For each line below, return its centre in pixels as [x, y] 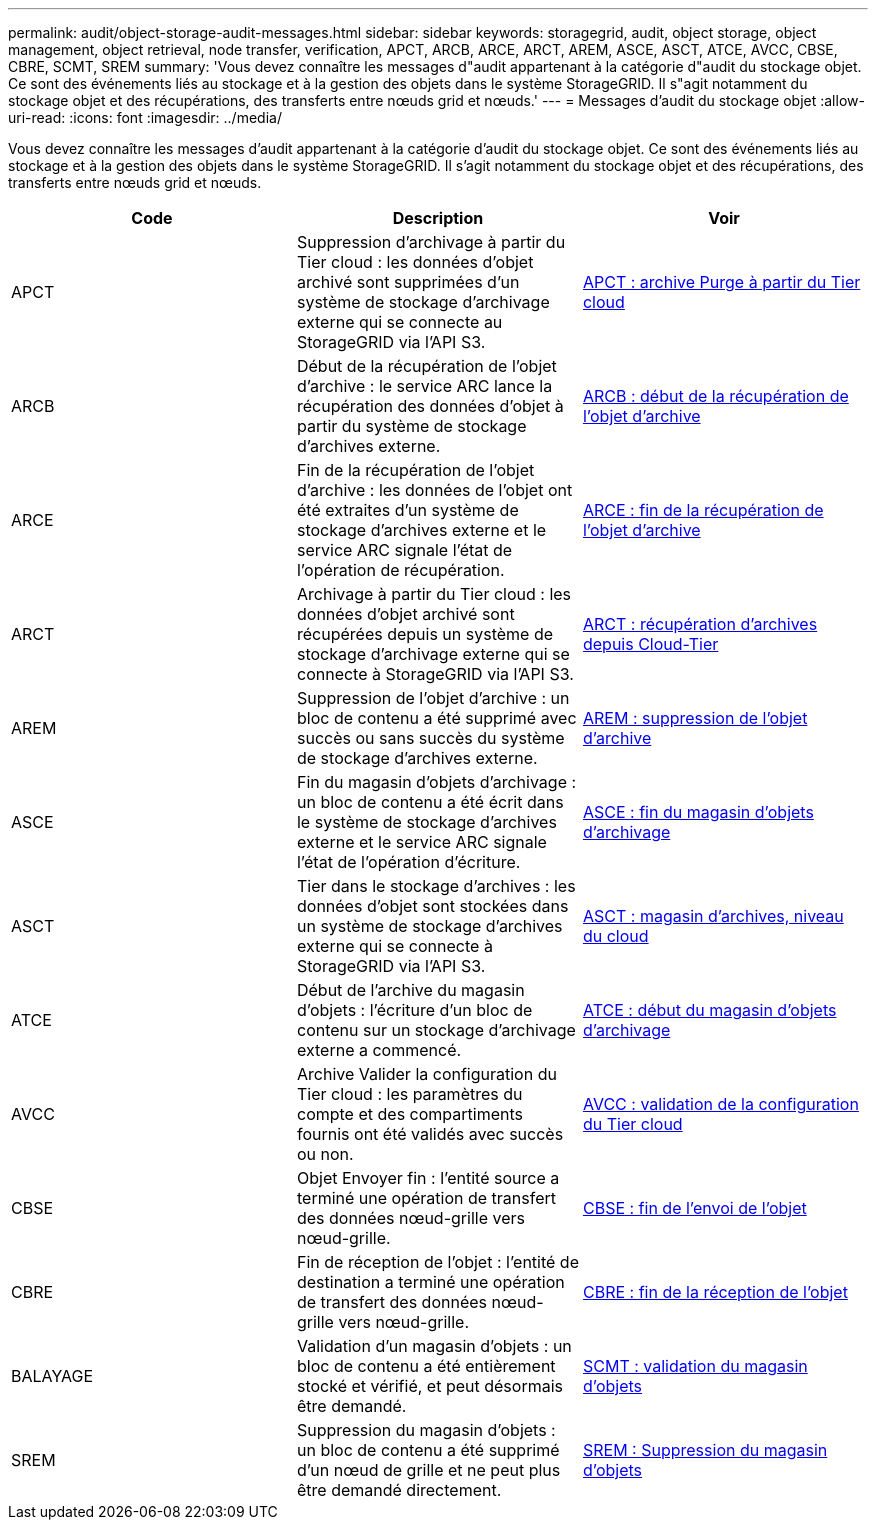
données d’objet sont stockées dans [432, 906]
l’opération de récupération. [400, 570]
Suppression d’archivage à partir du [431, 242]
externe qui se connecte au [399, 322]
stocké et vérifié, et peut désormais [429, 1386]
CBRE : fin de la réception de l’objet [715, 1292]
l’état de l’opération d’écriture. [408, 862]
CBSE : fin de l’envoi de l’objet [694, 1208]
